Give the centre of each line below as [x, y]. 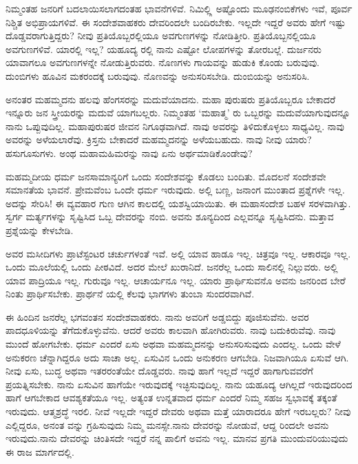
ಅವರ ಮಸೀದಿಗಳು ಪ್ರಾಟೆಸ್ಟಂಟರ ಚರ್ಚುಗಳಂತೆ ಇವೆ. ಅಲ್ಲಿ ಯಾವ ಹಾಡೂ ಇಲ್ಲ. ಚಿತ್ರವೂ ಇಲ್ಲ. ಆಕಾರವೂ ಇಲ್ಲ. [178, 253]
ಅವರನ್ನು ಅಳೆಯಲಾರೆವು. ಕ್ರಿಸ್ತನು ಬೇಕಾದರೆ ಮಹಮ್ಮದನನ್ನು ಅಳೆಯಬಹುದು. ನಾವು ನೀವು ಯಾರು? [159, 139]
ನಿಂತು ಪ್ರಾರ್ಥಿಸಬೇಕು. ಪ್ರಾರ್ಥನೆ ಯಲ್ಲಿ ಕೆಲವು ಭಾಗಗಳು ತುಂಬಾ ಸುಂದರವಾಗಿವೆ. [130, 294]
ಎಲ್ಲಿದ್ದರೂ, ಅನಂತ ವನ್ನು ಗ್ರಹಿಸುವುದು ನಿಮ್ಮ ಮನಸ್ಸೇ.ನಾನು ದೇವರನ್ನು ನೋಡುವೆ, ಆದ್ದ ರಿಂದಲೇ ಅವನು [167, 424]
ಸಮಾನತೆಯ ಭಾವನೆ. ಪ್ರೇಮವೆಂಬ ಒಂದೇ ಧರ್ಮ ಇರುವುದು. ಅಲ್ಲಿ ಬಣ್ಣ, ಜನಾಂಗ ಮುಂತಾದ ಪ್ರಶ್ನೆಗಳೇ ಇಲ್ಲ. [175, 190]
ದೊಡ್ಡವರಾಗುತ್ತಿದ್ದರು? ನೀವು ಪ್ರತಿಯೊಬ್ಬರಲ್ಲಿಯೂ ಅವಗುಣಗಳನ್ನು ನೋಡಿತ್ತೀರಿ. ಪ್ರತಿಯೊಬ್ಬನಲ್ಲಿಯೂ [161, 35]
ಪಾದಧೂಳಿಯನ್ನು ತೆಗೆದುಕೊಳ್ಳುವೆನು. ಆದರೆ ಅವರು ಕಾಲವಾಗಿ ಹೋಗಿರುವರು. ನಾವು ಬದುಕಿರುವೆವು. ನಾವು [171, 330]
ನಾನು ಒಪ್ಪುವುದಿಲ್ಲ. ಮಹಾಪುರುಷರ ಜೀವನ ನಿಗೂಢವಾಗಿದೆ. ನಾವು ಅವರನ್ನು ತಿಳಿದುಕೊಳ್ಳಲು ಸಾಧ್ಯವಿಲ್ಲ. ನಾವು [175, 126]
